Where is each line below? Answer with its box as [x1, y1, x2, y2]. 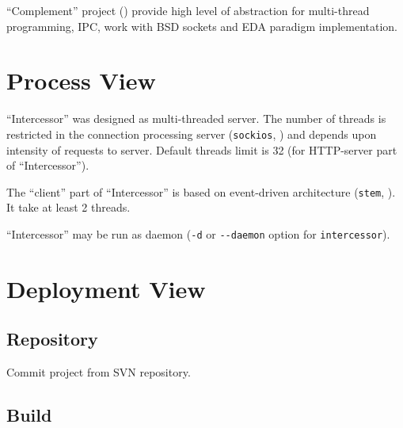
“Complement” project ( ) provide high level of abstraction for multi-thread [6, 2, 370, 18]
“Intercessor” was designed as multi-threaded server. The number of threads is [6, 110, 386, 127]
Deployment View [6, 272, 206, 304]
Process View [6, 64, 156, 97]
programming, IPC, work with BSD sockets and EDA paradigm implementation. [6, 17, 398, 34]
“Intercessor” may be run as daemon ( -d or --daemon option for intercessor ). [6, 226, 390, 242]
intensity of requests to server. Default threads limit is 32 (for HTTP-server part [6, 141, 397, 158]
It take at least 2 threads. [6, 199, 131, 216]
